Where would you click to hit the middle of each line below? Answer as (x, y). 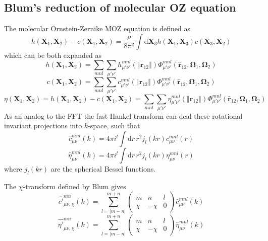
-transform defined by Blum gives (74, 186)
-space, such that (114, 126)
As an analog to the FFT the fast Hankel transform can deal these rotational (123, 115)
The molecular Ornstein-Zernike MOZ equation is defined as (97, 28)
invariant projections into (43, 126)
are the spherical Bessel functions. (103, 169)
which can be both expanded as (53, 55)
